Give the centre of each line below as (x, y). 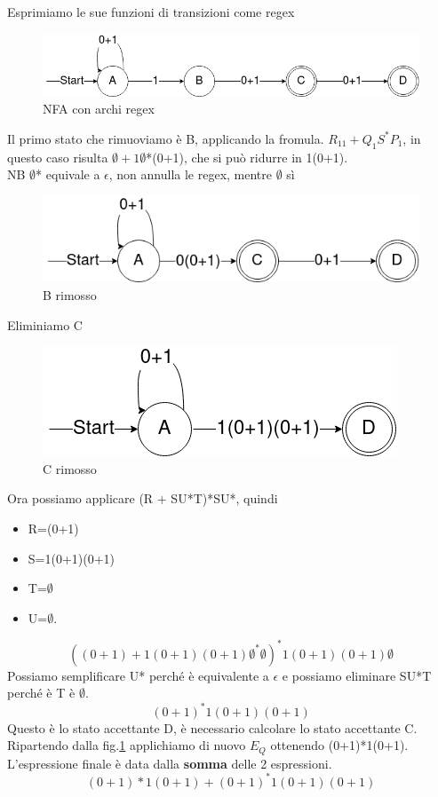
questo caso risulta (58, 157)
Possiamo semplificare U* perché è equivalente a (138, 675)
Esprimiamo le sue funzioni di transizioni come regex (151, 12)
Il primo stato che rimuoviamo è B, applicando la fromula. (166, 138)
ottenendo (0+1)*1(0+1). (339, 745)
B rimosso (70, 295)
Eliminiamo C (45, 324)
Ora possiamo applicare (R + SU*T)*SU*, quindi (143, 498)
